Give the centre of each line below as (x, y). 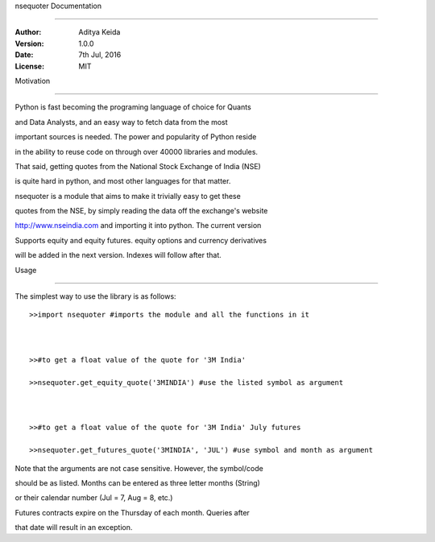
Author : (28, 32)
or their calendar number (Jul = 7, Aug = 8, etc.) (94, 498)
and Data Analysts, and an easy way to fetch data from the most (122, 122)
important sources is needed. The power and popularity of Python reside (136, 137)
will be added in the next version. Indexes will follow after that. (118, 255)
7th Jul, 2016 (100, 55)
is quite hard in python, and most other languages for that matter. (123, 181)
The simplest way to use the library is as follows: (95, 296)
